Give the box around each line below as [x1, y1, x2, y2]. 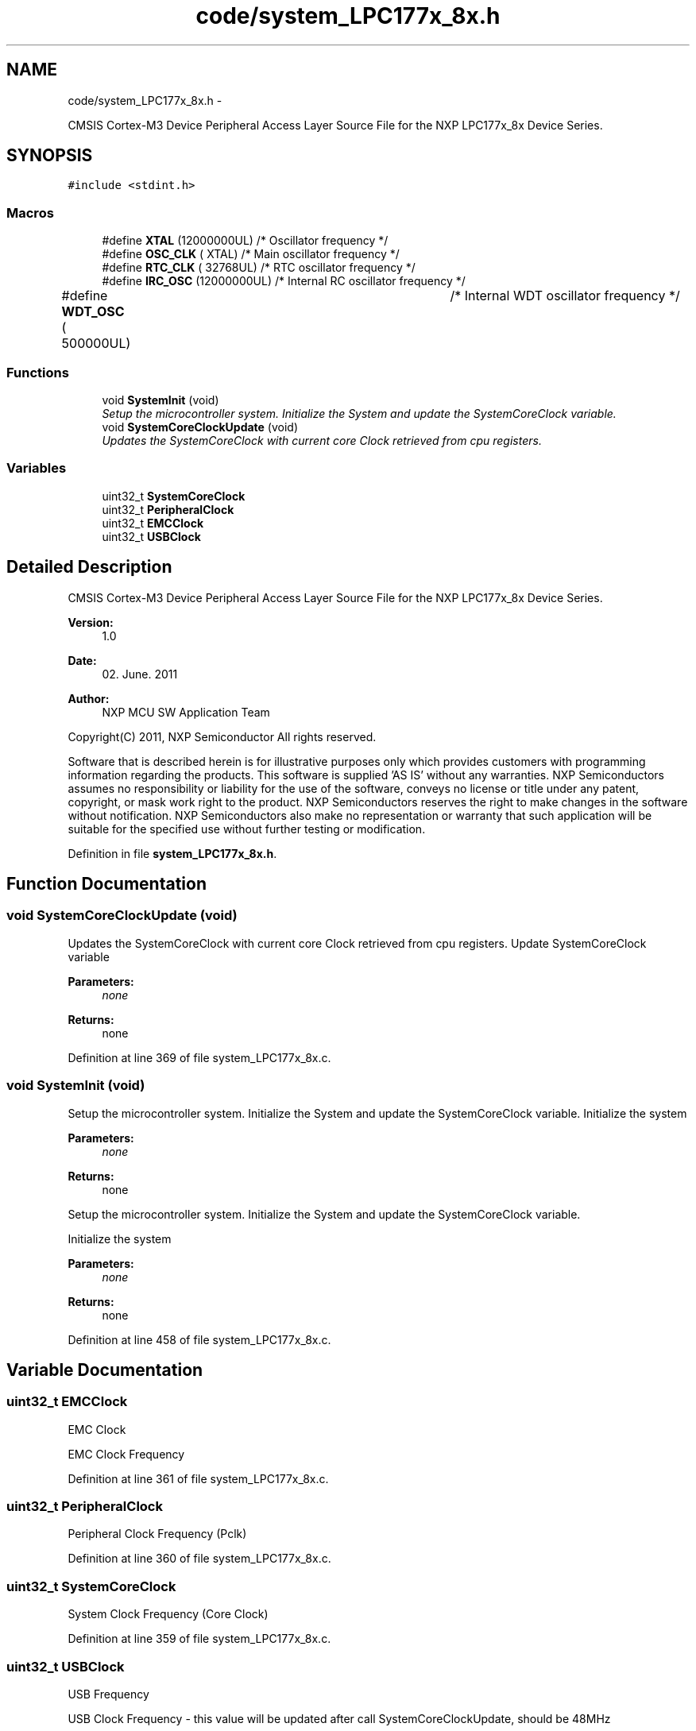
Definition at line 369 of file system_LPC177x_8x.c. [68, 1050, 331, 1064]
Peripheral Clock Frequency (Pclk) [68, 1527, 247, 1541]
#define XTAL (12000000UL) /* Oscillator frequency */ [102, 234, 389, 248]
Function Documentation [6, 873, 207, 894]
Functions [6, 364, 69, 381]
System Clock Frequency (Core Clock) [68, 1607, 269, 1621]
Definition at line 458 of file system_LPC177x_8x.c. [68, 1332, 331, 1347]
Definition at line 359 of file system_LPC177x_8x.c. [68, 1632, 331, 1646]
